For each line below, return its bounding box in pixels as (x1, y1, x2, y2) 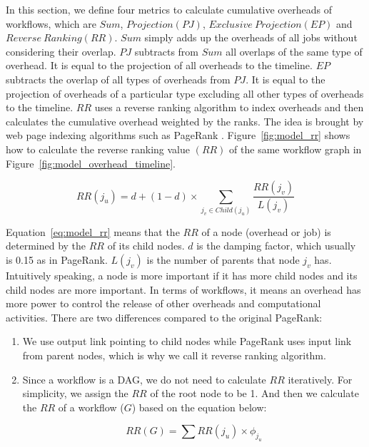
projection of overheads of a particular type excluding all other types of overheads (6, 86, 364, 101)
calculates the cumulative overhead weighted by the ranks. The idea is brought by (6, 113, 364, 128)
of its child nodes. (107, 238, 185, 253)
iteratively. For (288, 371, 353, 386)
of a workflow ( (58, 399, 124, 414)
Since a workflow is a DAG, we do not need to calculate (22, 371, 266, 386)
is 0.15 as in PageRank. (6, 252, 108, 267)
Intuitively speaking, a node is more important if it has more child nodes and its (6, 268, 358, 283)
